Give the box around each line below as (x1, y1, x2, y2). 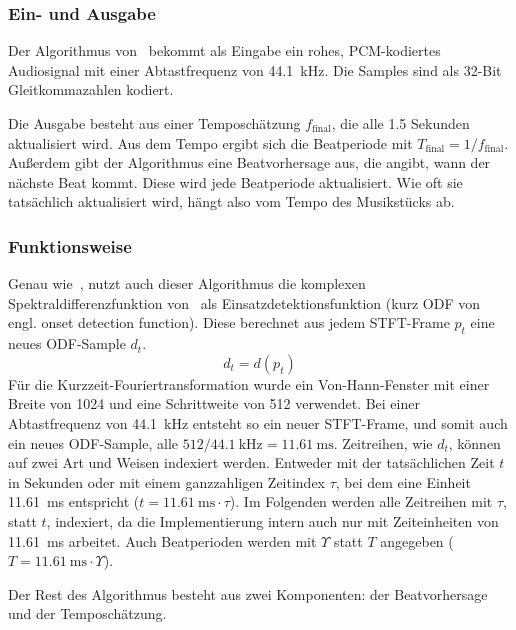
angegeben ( (380, 530, 454, 551)
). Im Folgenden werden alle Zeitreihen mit (229, 491, 493, 512)
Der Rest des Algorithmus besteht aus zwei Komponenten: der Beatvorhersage (8, 583, 488, 604)
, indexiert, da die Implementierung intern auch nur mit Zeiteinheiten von (46, 510, 499, 531)
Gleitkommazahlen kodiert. (8, 79, 174, 100)
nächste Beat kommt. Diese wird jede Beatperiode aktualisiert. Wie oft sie (8, 171, 463, 192)
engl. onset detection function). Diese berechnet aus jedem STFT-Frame (8, 312, 450, 333)
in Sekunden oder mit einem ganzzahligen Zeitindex (8, 471, 326, 492)
